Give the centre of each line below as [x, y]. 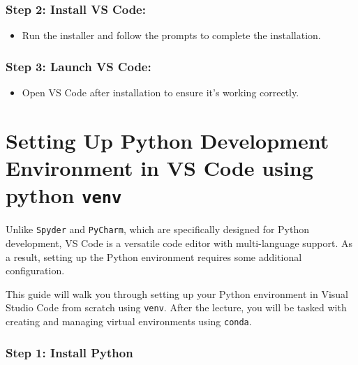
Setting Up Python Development [167, 140]
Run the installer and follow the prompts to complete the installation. [171, 35]
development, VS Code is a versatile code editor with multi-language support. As [179, 243]
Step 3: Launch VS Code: [79, 66]
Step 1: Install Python [69, 352]
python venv [64, 195]
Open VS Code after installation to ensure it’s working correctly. [161, 92]
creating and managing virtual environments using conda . [129, 321]
